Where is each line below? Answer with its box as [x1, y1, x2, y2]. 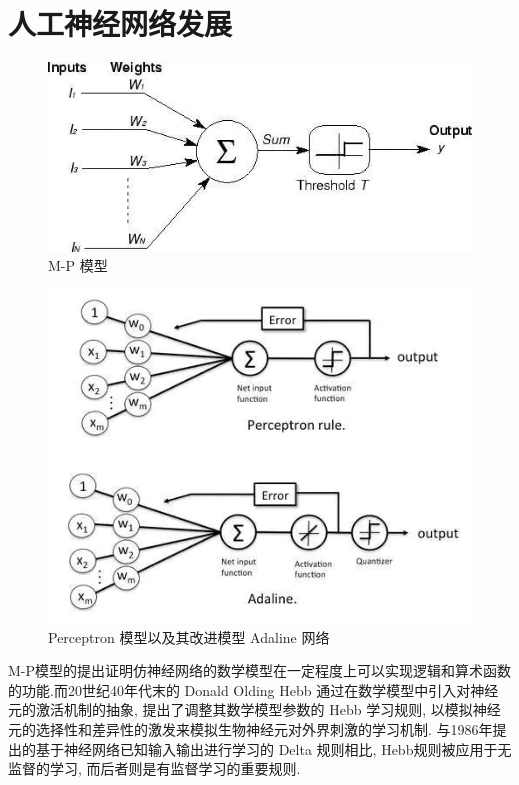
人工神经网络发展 [8, 3, 233, 44]
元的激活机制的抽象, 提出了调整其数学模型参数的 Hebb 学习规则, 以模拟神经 [8, 699, 501, 720]
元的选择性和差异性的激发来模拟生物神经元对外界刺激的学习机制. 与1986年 [8, 719, 493, 739]
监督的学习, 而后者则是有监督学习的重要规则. [8, 758, 301, 779]
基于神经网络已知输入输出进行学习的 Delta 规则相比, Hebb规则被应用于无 [35, 738, 512, 759]
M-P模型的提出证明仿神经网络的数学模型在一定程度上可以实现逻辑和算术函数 [8, 660, 512, 681]
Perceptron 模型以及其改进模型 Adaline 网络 [48, 626, 330, 647]
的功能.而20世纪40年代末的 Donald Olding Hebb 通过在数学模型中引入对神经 [8, 679, 499, 700]
